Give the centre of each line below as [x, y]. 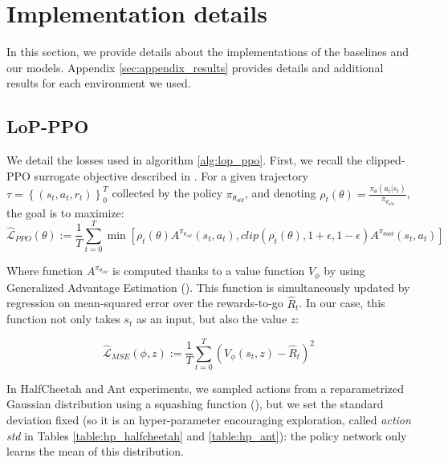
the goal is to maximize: [65, 212]
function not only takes [63, 319]
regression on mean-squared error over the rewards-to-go [145, 303]
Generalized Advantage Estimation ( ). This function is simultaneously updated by [208, 287]
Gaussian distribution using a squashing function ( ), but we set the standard [195, 404]
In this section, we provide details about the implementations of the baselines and [208, 52]
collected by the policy [167, 193]
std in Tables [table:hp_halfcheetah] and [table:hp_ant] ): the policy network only [207, 435]
